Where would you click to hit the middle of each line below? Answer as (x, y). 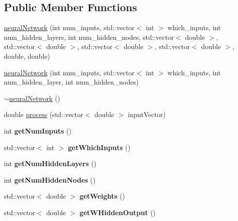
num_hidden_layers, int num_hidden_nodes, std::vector (89, 37)
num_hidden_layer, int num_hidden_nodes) (71, 82)
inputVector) (147, 114)
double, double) (27, 56)
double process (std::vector (44, 114)
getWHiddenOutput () (118, 212)
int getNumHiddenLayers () (50, 163)
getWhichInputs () (99, 147)
